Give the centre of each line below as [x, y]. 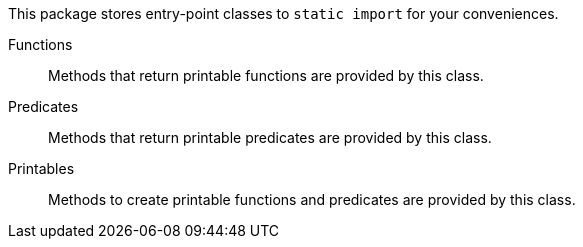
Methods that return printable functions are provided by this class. [266, 75]
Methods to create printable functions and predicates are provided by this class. [312, 199]
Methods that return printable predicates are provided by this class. [270, 137]
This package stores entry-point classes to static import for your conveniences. [283, 13]
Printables [41, 168]
